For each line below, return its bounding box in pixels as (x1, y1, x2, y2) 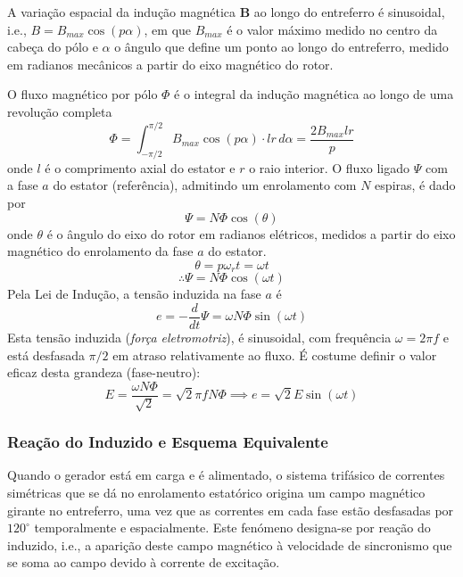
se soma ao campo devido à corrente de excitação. (7, 553, 280, 572)
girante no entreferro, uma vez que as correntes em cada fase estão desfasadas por (7, 500, 454, 519)
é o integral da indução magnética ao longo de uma (174, 85, 454, 103)
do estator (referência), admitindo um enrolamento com (53, 176, 357, 194)
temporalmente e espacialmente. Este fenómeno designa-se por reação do (34, 518, 431, 537)
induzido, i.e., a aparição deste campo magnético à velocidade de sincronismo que (7, 535, 452, 554)
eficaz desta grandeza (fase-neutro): (7, 363, 201, 382)
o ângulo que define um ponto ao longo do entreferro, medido (114, 37, 449, 56)
